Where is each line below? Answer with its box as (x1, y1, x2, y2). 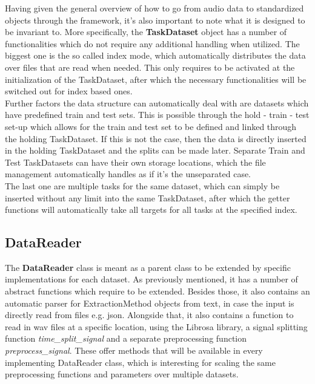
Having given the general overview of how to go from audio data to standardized (5, 2, 304, 14)
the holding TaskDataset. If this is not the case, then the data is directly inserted (5, 132, 307, 145)
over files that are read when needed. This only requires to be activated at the (5, 60, 295, 73)
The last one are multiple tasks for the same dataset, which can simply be (5, 179, 280, 192)
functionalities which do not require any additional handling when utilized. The (5, 37, 300, 50)
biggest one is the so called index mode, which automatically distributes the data (5, 49, 306, 62)
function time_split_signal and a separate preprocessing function (5, 332, 247, 345)
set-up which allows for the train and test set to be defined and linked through (5, 120, 297, 132)
